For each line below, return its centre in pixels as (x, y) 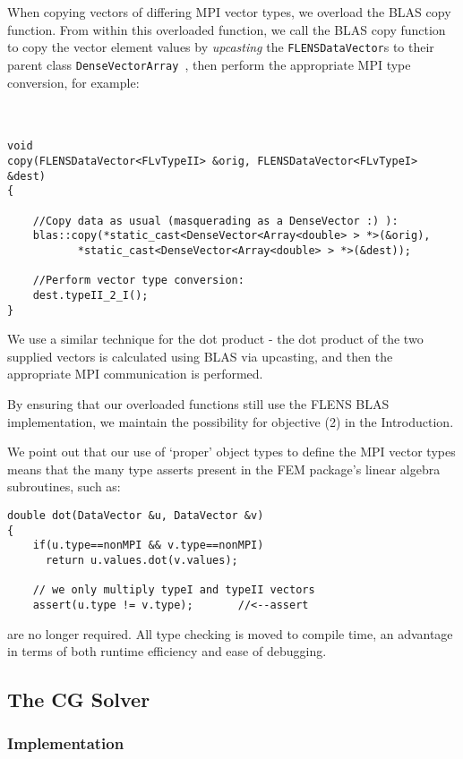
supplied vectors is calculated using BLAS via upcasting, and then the (200, 356)
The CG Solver (79, 699)
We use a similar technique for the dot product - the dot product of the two (215, 339)
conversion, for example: (73, 82)
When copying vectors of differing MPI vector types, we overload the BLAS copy (229, 12)
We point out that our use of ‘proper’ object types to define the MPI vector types (231, 452)
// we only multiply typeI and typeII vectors (174, 590)
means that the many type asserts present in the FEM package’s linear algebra (224, 469)
